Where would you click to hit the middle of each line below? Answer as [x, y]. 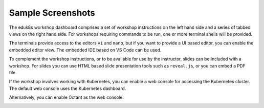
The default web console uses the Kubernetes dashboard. [67, 88]
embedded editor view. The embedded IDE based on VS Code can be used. [85, 50]
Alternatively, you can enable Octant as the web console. [66, 97]
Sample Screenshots [52, 13]
